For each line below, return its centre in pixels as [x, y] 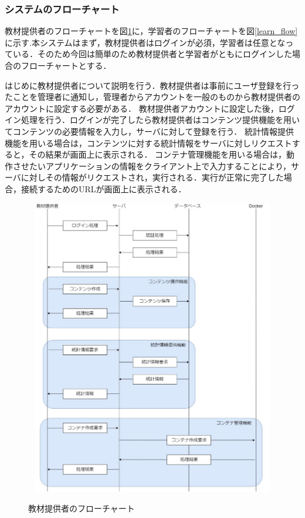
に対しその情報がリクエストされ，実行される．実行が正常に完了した [152, 177]
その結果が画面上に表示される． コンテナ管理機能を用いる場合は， [158, 154]
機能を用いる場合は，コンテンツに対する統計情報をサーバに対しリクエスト [148, 143]
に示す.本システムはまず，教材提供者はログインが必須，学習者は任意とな [145, 42]
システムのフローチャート [62, 9]
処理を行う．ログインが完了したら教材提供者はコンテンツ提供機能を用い [160, 120]
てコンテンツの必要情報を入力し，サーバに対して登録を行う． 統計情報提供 [149, 131]
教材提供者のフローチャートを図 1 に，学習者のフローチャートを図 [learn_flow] [151, 31]
